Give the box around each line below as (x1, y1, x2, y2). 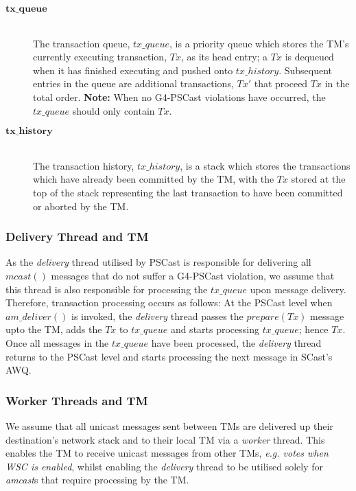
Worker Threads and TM (5, 391, 148, 409)
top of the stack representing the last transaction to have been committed (33, 185, 343, 199)
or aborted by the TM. (33, 198, 129, 213)
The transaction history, (33, 158, 134, 172)
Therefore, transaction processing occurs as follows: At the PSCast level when (5, 295, 333, 310)
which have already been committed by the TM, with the (33, 172, 274, 186)
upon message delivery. (250, 282, 346, 296)
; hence (298, 322, 329, 336)
